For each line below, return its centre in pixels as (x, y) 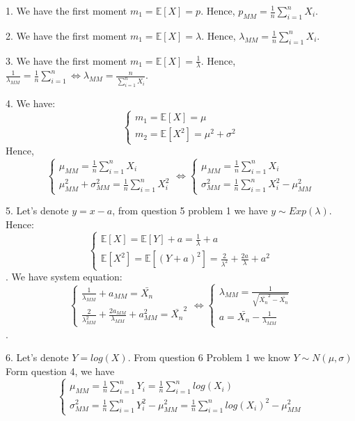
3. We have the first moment (66, 60)
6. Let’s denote (37, 357)
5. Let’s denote (37, 210)
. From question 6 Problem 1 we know (209, 357)
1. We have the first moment (66, 10)
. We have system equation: (64, 277)
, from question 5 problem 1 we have (190, 210)
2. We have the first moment (66, 35)
